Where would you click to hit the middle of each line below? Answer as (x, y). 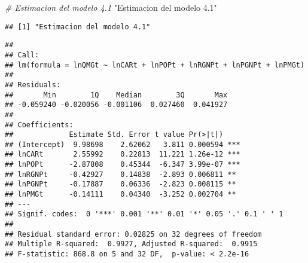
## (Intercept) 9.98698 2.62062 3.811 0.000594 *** (123, 144)
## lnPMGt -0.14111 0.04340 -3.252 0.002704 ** (121, 195)
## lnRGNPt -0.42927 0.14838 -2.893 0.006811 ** (121, 174)
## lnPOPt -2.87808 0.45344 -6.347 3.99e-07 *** (123, 165)
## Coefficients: (39, 125)
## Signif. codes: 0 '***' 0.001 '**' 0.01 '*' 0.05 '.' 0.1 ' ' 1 (144, 214)
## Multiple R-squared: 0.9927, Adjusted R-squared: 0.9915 (131, 244)
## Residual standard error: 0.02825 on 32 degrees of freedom (133, 234)
